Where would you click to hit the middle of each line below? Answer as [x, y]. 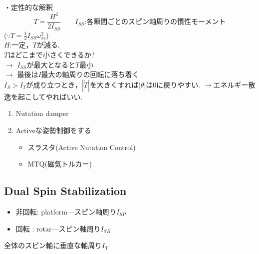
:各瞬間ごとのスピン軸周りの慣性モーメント [155, 22]
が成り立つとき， [54, 84]
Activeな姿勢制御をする [53, 130]
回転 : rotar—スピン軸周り [58, 228]
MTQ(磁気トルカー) [60, 164]
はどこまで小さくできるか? [51, 55]
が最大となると [51, 64]
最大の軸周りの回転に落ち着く [90, 74]
